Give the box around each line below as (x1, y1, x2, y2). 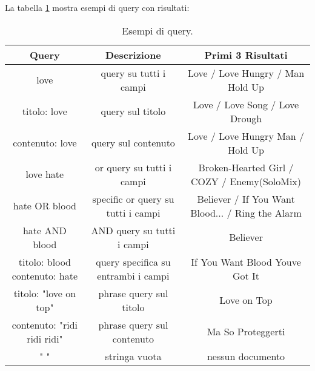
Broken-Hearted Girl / (198, 160, 294, 174)
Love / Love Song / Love (193, 97, 299, 111)
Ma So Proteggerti (207, 324, 285, 339)
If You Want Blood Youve (191, 254, 301, 269)
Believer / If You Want (197, 191, 295, 206)
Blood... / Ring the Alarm (190, 205, 302, 220)
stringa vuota (105, 349, 162, 363)
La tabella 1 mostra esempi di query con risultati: (5, 1, 190, 13)
